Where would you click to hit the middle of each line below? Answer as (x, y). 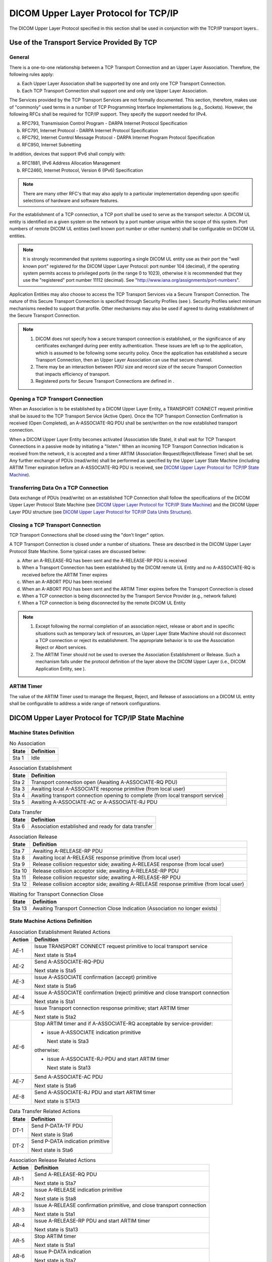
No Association (27, 744)
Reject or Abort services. (61, 647)
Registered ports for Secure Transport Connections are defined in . (105, 381)
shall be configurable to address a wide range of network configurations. (85, 704)
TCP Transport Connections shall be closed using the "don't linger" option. (87, 535)
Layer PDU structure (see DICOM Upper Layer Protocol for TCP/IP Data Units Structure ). (101, 512)
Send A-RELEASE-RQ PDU (66, 1174)
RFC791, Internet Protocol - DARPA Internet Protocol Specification (90, 130)
